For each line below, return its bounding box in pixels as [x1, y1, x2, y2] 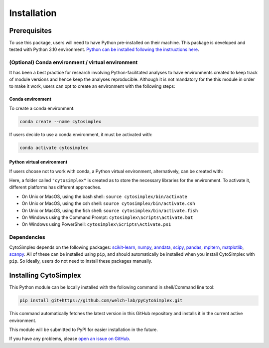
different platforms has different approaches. [9, 184, 102, 190]
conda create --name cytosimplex [19, 119, 102, 124]
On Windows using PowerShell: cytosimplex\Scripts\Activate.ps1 [21, 221, 171, 227]
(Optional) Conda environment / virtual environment [9, 59, 138, 66]
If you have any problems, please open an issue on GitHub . [9, 336, 131, 342]
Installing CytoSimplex [9, 271, 81, 280]
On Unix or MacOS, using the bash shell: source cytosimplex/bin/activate [21, 193, 188, 199]
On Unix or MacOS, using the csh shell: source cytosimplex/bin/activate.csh [21, 200, 195, 206]
